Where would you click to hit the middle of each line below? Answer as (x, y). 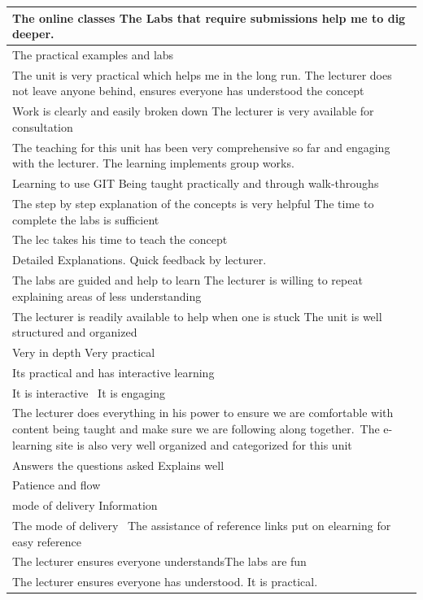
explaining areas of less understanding (107, 296)
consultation (43, 126)
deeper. (33, 34)
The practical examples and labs (93, 54)
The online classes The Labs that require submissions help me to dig (209, 17)
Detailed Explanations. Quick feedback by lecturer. (140, 260)
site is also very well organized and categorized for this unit (204, 444)
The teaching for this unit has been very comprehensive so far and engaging (201, 147)
